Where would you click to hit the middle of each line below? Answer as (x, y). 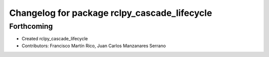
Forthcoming (31, 26)
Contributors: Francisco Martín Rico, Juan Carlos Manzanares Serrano (94, 46)
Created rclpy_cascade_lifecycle (55, 39)
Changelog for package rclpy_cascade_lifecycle (111, 13)
